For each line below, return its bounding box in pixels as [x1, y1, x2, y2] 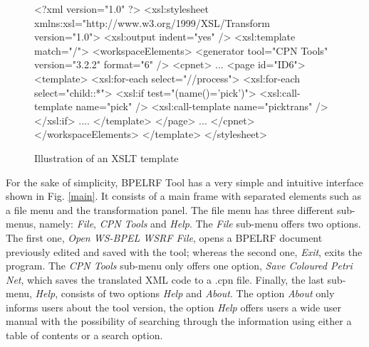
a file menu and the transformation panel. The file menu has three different [6, 202, 334, 217]
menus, [6, 216, 36, 231]
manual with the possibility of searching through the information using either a [6, 314, 352, 329]
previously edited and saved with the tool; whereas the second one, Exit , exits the [6, 244, 363, 259]
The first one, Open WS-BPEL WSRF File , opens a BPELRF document [6, 230, 323, 245]
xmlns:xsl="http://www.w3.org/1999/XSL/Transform [34, 15, 270, 30]
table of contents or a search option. [6, 328, 163, 343]
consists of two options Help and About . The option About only [61, 286, 335, 301]
